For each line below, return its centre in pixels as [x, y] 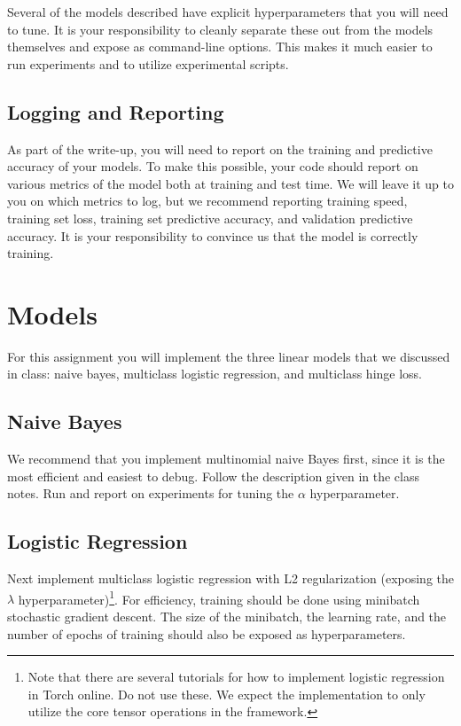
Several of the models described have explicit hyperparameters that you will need [228, 12]
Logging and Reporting [116, 111]
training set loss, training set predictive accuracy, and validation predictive [210, 218]
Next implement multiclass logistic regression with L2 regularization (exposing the [231, 578]
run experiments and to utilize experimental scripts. [148, 63]
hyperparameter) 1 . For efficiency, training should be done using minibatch [219, 597]
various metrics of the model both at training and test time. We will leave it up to [230, 183]
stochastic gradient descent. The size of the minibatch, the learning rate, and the [227, 617]
